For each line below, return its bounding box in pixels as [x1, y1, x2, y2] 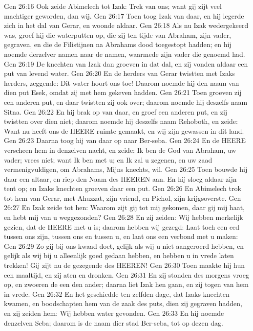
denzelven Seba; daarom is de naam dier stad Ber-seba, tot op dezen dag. [4, 317, 223, 328]
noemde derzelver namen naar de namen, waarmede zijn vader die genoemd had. [4, 48, 245, 59]
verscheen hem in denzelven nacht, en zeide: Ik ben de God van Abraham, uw [4, 144, 236, 155]
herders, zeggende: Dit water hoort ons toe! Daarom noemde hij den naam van [4, 77, 239, 88]
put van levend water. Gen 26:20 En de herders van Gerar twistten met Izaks [4, 68, 235, 78]
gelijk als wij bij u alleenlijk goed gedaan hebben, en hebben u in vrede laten [4, 250, 234, 260]
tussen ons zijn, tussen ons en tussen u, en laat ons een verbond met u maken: [4, 231, 238, 241]
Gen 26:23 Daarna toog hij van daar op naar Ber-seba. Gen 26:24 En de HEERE [4, 135, 246, 145]
